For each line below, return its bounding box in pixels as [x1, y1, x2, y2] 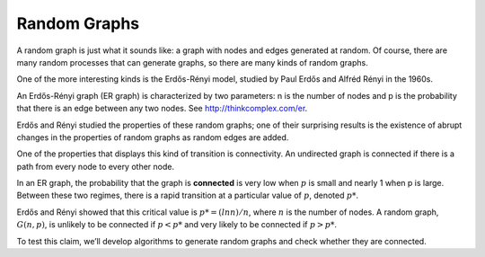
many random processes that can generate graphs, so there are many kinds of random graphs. [16, 57, 368, 67]
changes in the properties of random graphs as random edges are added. [16, 131, 289, 143]
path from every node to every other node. [16, 161, 175, 172]
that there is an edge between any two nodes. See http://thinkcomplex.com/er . [16, 103, 308, 114]
